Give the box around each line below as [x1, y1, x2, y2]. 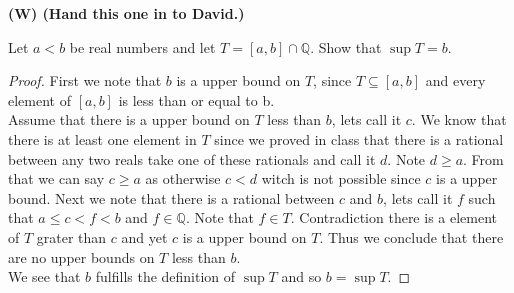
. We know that [411, 109, 507, 130]
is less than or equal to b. [118, 89, 275, 110]
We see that [8, 266, 81, 287]
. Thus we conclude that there [319, 226, 504, 247]
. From [463, 148, 504, 169]
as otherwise [145, 168, 221, 189]
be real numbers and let [69, 36, 216, 57]
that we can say [8, 168, 105, 189]
